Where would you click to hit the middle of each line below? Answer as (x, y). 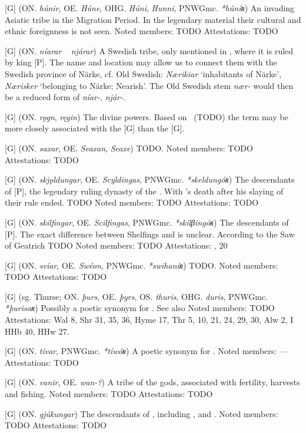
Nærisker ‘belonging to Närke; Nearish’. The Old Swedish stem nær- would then (149, 85)
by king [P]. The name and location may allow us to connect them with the (141, 62)
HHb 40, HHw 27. (37, 331)
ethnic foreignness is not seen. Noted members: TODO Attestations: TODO (142, 31)
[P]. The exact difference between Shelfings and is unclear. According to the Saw (150, 234)
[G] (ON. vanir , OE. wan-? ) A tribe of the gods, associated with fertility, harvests (152, 382)
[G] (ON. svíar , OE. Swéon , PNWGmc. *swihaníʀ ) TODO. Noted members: (142, 265)
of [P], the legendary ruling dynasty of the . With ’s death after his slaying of (144, 191)
